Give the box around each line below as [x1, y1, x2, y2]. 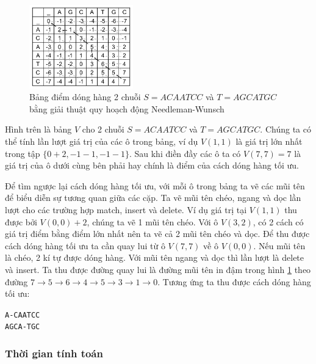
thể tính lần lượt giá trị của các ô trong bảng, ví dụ [5, 135, 198, 148]
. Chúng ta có [260, 123, 311, 136]
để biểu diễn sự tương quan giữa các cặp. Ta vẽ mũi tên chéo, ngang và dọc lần [5, 191, 301, 204]
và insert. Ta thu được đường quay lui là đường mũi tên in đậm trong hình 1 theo [5, 263, 311, 275]
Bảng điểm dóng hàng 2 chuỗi [29, 90, 141, 103]
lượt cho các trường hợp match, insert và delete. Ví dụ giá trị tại [5, 203, 247, 216]
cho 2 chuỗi [82, 123, 124, 136]
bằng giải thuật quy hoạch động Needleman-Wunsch [29, 102, 224, 115]
